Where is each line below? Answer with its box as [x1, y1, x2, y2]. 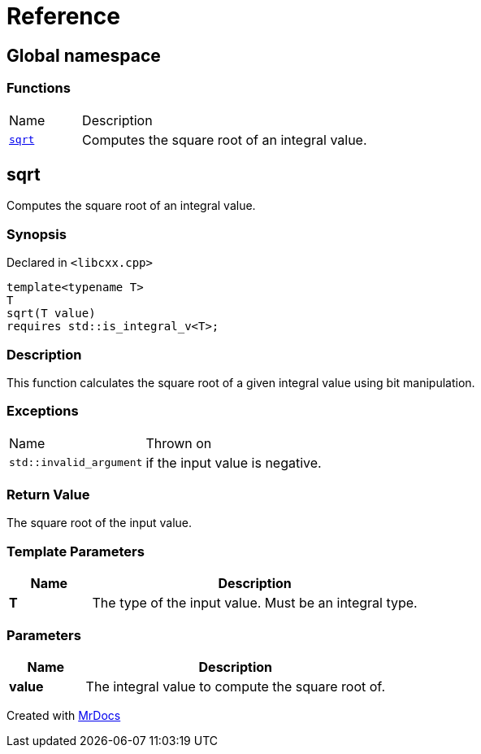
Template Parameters [6, 543, 145, 560]
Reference [6, 2, 120, 30]
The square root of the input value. [6, 516, 193, 530]
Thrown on [145, 434, 212, 451]
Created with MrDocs [6, 708, 121, 722]
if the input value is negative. [145, 454, 322, 471]
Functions [6, 80, 71, 97]
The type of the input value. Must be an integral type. [92, 595, 418, 612]
